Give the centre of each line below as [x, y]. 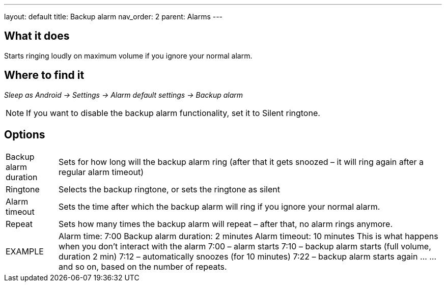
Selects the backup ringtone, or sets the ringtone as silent [169, 189]
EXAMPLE [25, 251]
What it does [37, 36]
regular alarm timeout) [101, 172]
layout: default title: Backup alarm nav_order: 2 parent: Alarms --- [114, 17]
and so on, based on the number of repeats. [143, 266]
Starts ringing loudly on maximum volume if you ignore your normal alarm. [128, 55]
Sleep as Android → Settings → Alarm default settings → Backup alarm [124, 95]
